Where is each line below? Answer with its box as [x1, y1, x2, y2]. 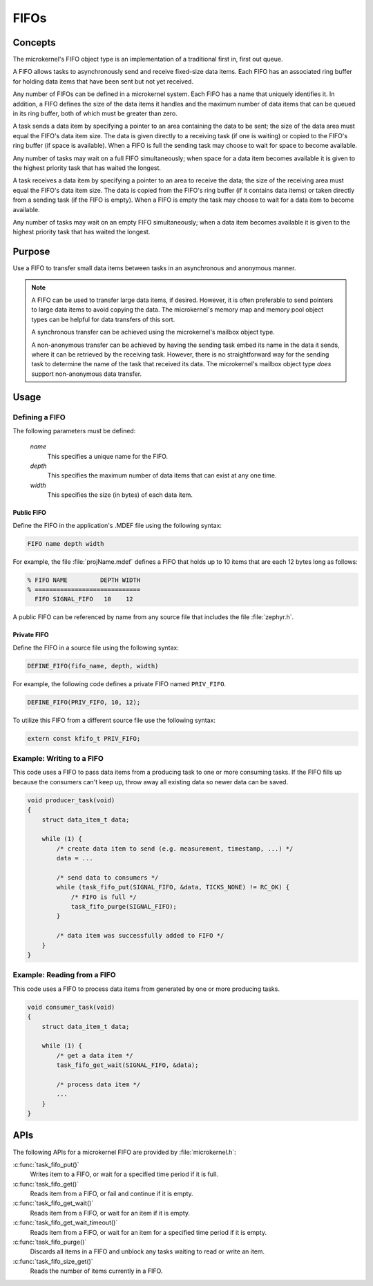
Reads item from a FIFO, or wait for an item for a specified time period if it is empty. [30, 1228, 267, 1236]
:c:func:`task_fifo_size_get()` [12, 1257, 93, 1265]
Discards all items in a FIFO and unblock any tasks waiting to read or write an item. [30, 1247, 265, 1256]
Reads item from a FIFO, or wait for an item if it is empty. [30, 1209, 190, 1217]
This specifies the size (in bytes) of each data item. [47, 491, 193, 499]
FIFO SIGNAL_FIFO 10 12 [35, 595, 134, 603]
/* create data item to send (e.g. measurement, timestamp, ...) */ [56, 844, 294, 853]
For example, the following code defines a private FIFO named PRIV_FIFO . [12, 679, 227, 688]
